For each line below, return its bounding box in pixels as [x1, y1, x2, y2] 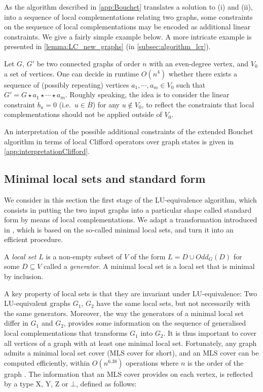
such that [176, 79, 206, 90]
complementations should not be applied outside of [4, 109, 162, 120]
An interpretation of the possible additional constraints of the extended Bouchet [4, 126, 253, 136]
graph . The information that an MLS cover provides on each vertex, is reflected [4, 368, 253, 379]
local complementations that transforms [4, 328, 128, 338]
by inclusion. [4, 271, 44, 282]
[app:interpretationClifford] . [4, 146, 90, 156]
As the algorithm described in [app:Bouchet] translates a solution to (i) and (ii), [4, 2, 253, 12]
